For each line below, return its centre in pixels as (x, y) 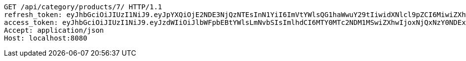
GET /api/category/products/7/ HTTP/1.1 (83, 7)
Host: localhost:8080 (46, 38)
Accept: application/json (54, 30)
